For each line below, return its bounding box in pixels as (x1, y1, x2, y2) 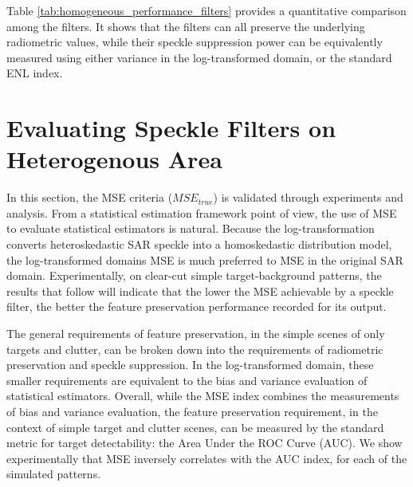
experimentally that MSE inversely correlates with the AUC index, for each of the (6, 450, 407, 466)
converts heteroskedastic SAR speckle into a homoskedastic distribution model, (6, 236, 392, 253)
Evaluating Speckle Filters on (6, 112, 336, 144)
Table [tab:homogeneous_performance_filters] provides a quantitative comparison (6, 2, 407, 18)
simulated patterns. (6, 465, 101, 482)
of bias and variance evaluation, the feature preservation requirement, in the (6, 403, 378, 419)
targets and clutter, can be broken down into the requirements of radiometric (6, 340, 383, 357)
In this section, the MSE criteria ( (6, 189, 173, 206)
